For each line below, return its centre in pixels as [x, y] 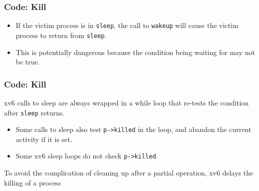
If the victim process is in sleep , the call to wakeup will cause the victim [127, 25]
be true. [28, 62]
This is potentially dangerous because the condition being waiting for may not [135, 52]
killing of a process [33, 182]
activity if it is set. [44, 139]
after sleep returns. [34, 112]
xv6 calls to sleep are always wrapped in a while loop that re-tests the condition [127, 102]
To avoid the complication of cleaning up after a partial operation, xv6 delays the [129, 173]
